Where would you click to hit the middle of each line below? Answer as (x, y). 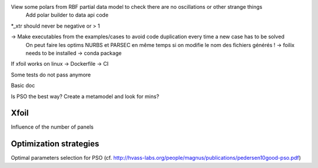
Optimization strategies (55, 144)
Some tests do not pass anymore (51, 75)
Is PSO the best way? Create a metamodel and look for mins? (85, 96)
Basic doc (23, 86)
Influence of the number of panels (52, 127)
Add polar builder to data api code (67, 15)
